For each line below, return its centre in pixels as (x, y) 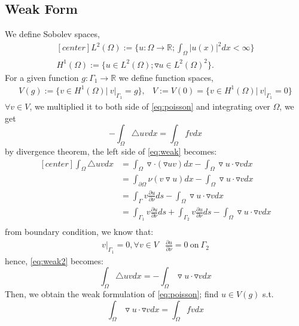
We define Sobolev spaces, (52, 34)
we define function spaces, (166, 77)
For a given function (42, 77)
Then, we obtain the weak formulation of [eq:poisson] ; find (112, 294)
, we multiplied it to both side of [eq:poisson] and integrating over (150, 106)
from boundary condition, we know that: (79, 232)
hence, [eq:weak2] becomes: (54, 260)
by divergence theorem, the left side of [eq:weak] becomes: (111, 151)
